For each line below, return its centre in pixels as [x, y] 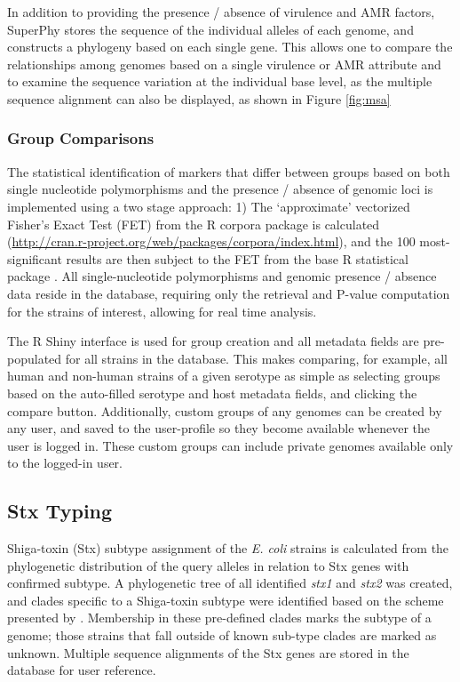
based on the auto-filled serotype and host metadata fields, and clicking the [212, 393]
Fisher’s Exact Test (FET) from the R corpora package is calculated [194, 224]
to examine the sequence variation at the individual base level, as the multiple [220, 81]
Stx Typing [60, 511]
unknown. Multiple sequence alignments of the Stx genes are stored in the [208, 652]
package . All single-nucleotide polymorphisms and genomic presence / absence [222, 276]
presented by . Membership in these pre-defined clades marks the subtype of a [219, 618]
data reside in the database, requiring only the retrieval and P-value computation [229, 293]
